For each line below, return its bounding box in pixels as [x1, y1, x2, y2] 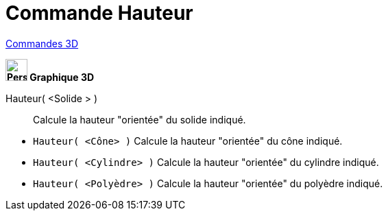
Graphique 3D [29, 71, 95, 83]
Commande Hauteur [5, 1, 193, 25]
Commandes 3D [5, 37, 79, 49]
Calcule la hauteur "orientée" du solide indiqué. [33, 113, 246, 125]
